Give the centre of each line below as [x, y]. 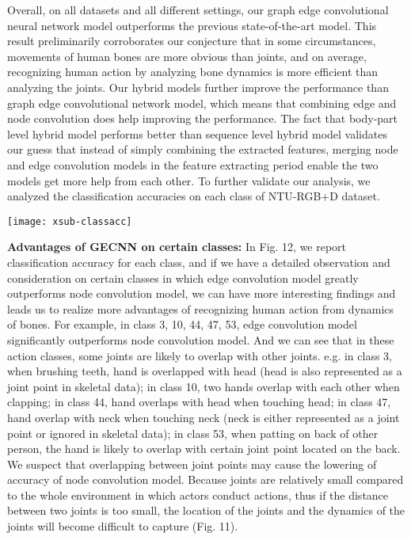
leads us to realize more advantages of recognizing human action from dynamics [201, 308]
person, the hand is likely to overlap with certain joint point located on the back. [204, 449]
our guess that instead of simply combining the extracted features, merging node [203, 149]
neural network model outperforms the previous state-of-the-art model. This [192, 25]
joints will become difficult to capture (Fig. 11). [123, 526]
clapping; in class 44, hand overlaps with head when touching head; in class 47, [199, 402]
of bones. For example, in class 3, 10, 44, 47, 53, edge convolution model [182, 324]
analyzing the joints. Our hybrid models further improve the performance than [198, 87]
